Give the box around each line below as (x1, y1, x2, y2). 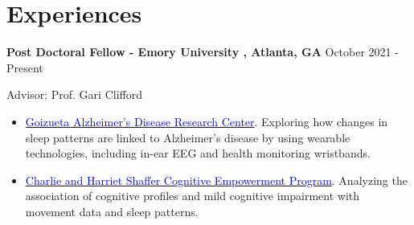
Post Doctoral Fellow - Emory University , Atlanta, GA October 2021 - (6, 43, 399, 60)
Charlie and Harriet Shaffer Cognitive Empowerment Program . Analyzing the (25, 171, 408, 188)
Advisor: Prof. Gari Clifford (6, 86, 142, 103)
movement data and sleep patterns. (25, 202, 199, 219)
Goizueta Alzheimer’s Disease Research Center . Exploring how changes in (25, 112, 388, 129)
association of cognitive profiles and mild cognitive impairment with (25, 187, 360, 204)
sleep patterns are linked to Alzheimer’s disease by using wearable (25, 129, 350, 145)
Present (6, 59, 43, 76)
